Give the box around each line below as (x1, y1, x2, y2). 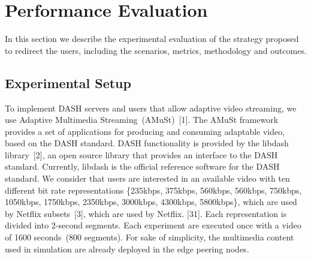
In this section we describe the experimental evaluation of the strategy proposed (5, 32, 299, 45)
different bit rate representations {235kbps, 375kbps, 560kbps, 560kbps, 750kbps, (5, 183, 302, 196)
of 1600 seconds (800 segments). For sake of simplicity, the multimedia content (5, 231, 294, 243)
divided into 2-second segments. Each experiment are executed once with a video (5, 219, 301, 231)
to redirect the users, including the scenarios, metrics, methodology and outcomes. (5, 44, 307, 56)
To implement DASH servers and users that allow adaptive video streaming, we (5, 101, 297, 114)
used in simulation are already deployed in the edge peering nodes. (5, 242, 249, 255)
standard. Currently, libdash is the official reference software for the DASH (5, 160, 280, 173)
